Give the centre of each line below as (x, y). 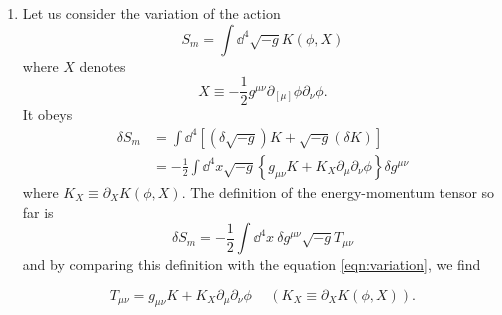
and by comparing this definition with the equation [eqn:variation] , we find (251, 264)
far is (38, 211)
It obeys (47, 114)
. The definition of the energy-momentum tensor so (338, 191)
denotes (102, 65)
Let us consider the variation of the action (151, 13)
